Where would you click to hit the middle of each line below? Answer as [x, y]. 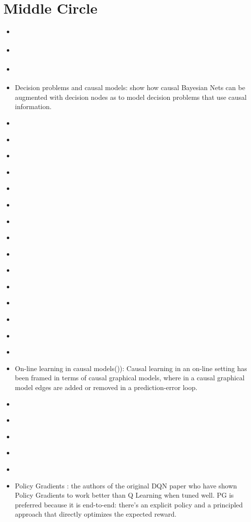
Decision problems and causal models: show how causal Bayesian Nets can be [130, 87]
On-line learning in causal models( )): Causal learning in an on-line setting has [131, 368]
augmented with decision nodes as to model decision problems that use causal [131, 97]
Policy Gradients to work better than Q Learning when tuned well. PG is [124, 495]
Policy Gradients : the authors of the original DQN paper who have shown [126, 485]
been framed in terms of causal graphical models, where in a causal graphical [130, 378]
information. [33, 106]
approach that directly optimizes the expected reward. [96, 514]
